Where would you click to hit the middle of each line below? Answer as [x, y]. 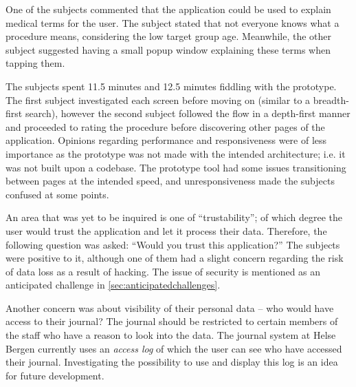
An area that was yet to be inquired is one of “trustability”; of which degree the [174, 217]
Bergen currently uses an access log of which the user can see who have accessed [174, 348]
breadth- [331, 100]
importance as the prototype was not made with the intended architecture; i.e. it [176, 153]
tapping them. [35, 63]
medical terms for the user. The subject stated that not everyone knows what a [173, 22]
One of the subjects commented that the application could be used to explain [168, 9]
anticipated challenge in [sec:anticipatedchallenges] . [113, 285]
